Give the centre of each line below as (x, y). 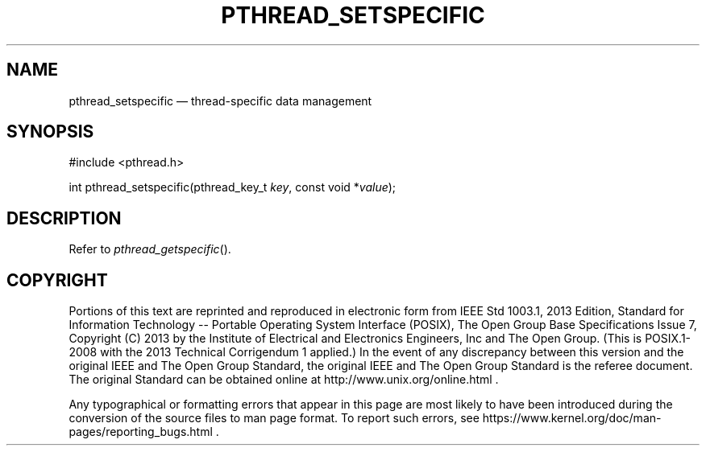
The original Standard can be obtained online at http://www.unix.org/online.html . (284, 380)
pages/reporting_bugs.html (141, 432)
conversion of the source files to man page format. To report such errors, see (274, 418)
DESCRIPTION (64, 218)
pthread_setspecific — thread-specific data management (220, 101)
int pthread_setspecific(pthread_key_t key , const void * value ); (233, 187)
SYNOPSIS (50, 132)
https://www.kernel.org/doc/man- (572, 418)
